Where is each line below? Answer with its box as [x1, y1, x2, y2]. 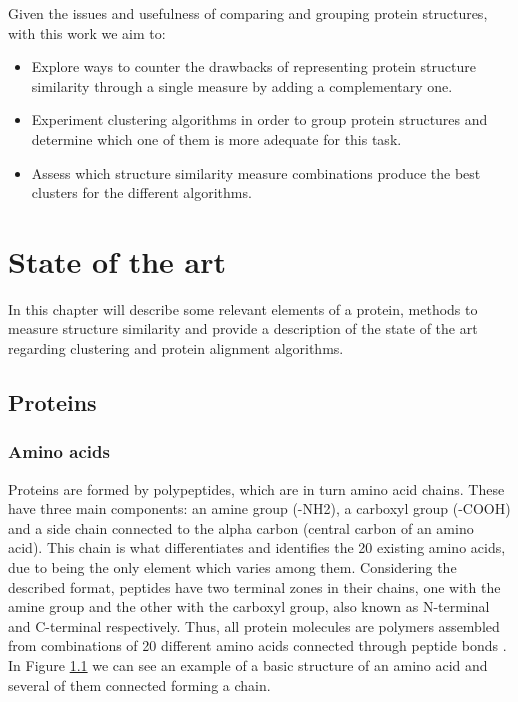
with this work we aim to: [8, 22, 166, 43]
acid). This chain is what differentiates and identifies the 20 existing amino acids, [8, 537, 506, 558]
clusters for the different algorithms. [31, 182, 252, 203]
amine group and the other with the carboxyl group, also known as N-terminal [8, 596, 490, 617]
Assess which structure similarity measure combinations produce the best [31, 162, 481, 183]
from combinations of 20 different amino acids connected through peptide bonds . [8, 635, 507, 656]
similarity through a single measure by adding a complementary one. [31, 75, 453, 96]
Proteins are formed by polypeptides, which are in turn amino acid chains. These [8, 478, 505, 499]
